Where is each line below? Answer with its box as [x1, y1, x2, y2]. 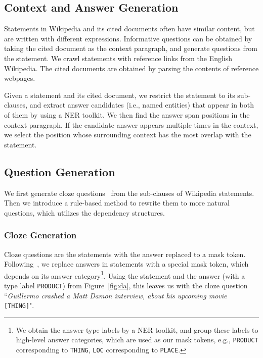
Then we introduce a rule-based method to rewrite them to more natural [4, 197, 230, 208]
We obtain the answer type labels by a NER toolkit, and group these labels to [16, 324, 258, 335]
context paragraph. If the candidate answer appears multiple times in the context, [4, 119, 258, 130]
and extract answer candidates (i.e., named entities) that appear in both [29, 99, 254, 110]
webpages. [4, 73, 35, 83]
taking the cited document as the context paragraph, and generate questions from [4, 43, 257, 54]
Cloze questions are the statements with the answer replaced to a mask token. [4, 248, 246, 259]
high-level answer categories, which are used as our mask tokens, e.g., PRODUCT [16, 334, 258, 345]
